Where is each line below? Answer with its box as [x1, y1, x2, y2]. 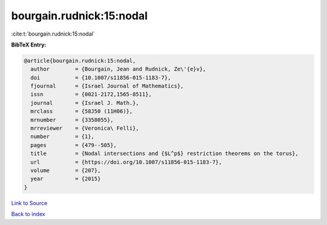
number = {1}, [30, 133, 95, 140]
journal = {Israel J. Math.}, [30, 100, 139, 106]
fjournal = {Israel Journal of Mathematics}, [30, 83, 184, 90]
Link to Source [11, 199, 48, 206]
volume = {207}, [30, 167, 101, 174]
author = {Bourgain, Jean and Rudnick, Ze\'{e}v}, [30, 66, 206, 72]
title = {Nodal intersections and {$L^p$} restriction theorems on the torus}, [30, 150, 299, 157]
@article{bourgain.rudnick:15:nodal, [24, 57, 136, 64]
